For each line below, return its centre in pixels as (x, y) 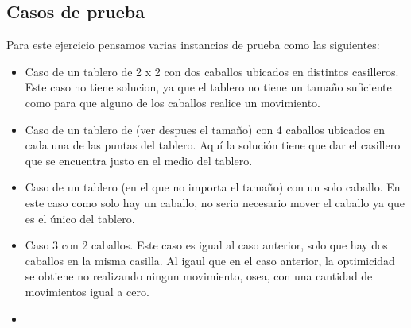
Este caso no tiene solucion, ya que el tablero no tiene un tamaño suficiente (208, 87)
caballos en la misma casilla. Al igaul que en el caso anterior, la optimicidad (210, 260)
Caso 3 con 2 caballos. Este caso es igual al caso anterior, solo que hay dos (206, 245)
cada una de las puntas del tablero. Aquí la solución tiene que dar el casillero (213, 145)
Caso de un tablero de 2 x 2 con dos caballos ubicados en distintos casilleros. (212, 71)
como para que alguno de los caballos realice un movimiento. (173, 102)
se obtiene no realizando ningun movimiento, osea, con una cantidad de (199, 276)
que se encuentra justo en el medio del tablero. (139, 160)
